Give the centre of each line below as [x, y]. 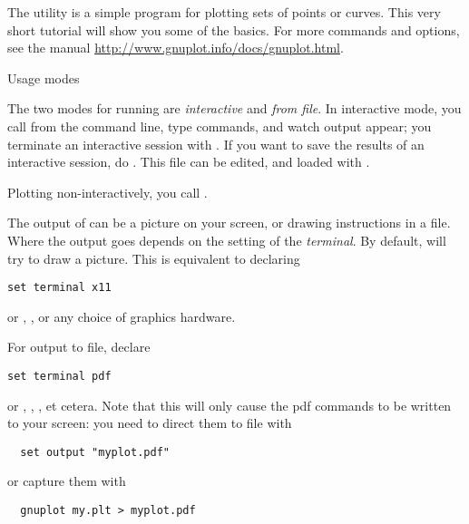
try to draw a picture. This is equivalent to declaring [154, 258]
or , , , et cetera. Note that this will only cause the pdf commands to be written [230, 405]
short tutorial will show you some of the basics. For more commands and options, [234, 29]
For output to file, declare [79, 347]
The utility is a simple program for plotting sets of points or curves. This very [224, 12]
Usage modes [44, 78]
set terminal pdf [59, 376]
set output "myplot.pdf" [95, 452]
